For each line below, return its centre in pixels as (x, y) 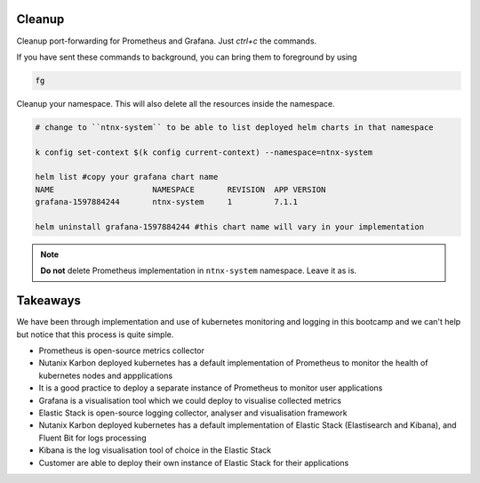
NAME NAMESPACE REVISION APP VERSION (180, 189)
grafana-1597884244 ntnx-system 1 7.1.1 (166, 202)
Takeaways (49, 301)
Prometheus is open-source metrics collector (121, 350)
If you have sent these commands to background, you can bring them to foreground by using (187, 57)
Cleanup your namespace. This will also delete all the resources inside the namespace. (176, 103)
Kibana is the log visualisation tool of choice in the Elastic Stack (155, 450)
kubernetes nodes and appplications (106, 375)
